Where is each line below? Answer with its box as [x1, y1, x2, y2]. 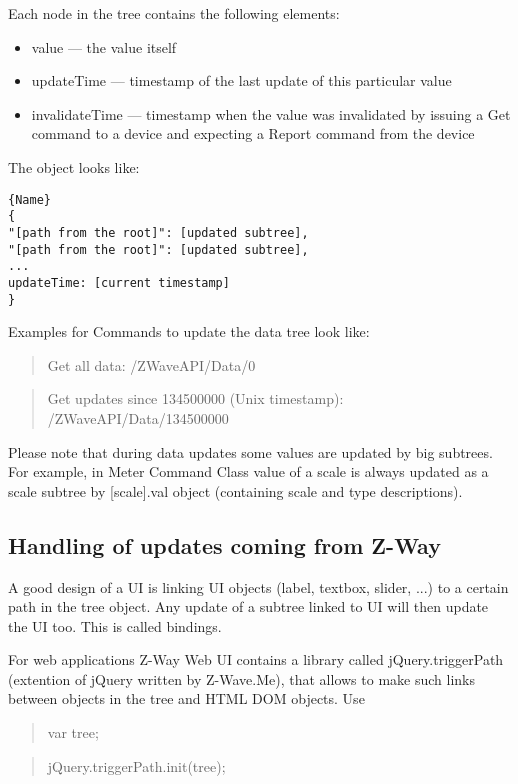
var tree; [47, 722, 99, 743]
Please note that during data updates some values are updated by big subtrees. [8, 441, 493, 462]
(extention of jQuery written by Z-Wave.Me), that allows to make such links [8, 668, 475, 689]
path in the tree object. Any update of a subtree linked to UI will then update [8, 596, 489, 617]
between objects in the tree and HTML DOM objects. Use [8, 688, 365, 709]
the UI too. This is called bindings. [8, 615, 222, 636]
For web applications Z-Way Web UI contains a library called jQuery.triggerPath [8, 649, 504, 670]
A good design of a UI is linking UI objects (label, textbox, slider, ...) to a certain [8, 576, 509, 597]
